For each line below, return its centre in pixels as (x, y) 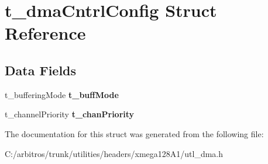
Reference (45, 33)
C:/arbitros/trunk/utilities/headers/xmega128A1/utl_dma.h (114, 153)
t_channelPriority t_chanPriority (70, 114)
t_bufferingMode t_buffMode (62, 94)
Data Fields (41, 70)
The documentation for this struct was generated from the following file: (134, 133)
